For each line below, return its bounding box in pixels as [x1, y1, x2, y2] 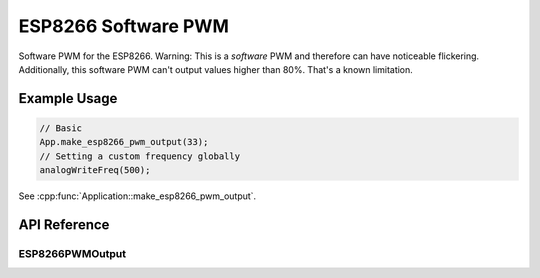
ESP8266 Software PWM [18, 15, 229, 37]
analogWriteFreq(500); [39, 165, 151, 176]
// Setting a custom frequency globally [39, 150, 240, 162]
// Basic [39, 122, 83, 134]
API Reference [18, 216, 110, 233]
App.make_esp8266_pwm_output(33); [39, 136, 209, 148]
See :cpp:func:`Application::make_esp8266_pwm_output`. [18, 190, 257, 202]
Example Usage [18, 90, 118, 107]
